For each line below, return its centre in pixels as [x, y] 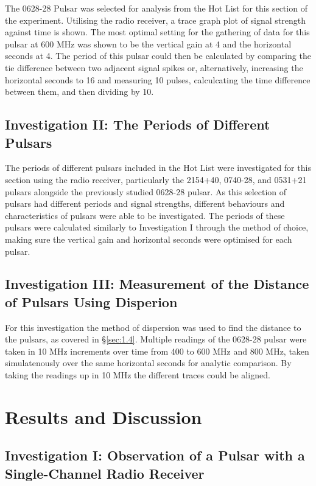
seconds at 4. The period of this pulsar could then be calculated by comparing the [158, 56]
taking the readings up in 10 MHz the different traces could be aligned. [138, 375]
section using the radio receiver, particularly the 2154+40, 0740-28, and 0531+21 [156, 179]
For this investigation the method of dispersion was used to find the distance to [153, 327]
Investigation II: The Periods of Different [138, 124]
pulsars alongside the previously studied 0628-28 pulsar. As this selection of [146, 191]
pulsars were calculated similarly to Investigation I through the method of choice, [157, 227]
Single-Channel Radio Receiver [105, 473]
